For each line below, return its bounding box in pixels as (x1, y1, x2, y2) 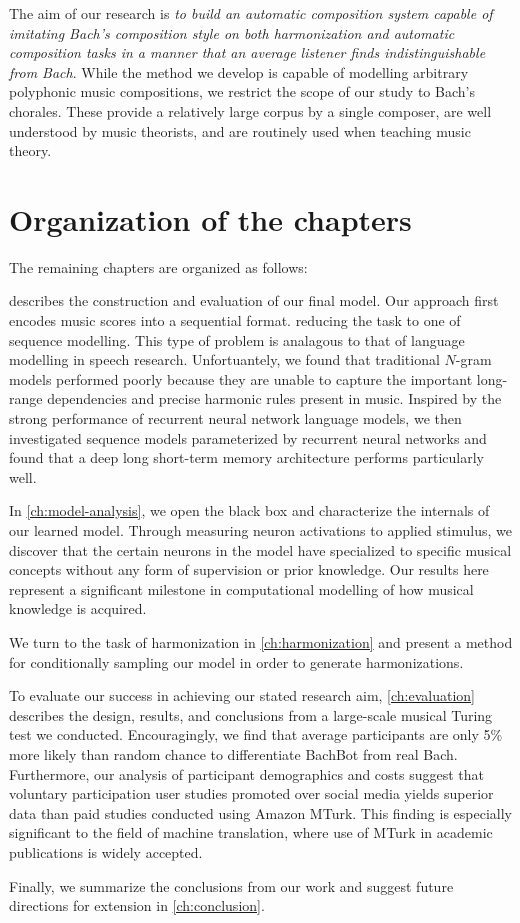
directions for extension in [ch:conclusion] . (9, 895, 265, 916)
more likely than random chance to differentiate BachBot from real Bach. (9, 743, 458, 764)
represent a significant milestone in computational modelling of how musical (9, 578, 474, 599)
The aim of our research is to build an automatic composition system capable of (9, 3, 493, 23)
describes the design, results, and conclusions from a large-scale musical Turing (9, 704, 493, 725)
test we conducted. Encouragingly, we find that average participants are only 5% (9, 724, 503, 745)
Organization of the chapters (9, 198, 412, 239)
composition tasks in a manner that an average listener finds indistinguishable (9, 42, 486, 63)
